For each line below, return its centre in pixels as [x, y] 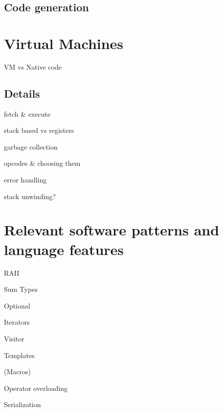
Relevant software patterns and [112, 230]
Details [22, 93]
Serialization [22, 404]
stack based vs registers [39, 130]
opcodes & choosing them [42, 163]
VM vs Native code [33, 66]
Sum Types [21, 289]
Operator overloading [36, 388]
